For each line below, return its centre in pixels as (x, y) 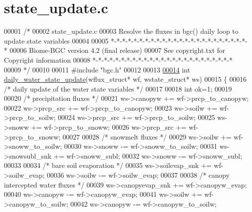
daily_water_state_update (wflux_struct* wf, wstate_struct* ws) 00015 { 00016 (125, 79)
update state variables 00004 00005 (56, 40)
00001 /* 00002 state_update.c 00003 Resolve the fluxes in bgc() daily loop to (121, 31)
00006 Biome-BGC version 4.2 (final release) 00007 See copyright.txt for (117, 50)
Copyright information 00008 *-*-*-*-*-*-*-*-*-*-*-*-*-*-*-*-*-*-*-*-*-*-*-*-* (118, 59)
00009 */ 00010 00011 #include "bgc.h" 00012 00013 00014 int (97, 69)
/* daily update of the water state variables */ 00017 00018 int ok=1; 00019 (118, 88)
